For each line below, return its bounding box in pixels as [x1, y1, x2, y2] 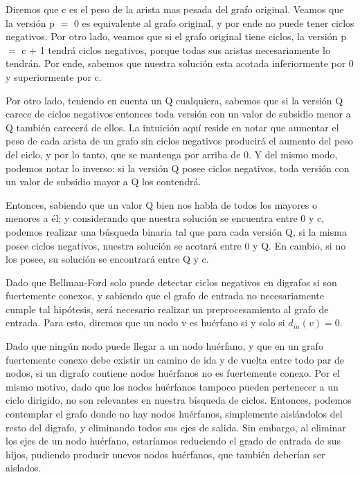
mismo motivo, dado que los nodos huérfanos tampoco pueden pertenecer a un [6, 379, 339, 393]
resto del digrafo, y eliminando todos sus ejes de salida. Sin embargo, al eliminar [6, 420, 346, 434]
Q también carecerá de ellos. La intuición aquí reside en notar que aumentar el [6, 120, 339, 134]
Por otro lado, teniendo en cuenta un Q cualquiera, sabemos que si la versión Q [6, 93, 343, 107]
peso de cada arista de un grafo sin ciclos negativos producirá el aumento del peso [6, 133, 353, 148]
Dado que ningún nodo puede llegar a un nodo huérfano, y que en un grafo [6, 339, 323, 353]
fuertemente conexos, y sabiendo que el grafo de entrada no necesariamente [6, 288, 325, 303]
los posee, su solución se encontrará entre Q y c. [6, 252, 209, 266]
